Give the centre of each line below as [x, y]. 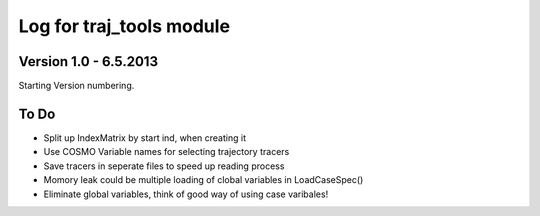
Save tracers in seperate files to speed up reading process [164, 166]
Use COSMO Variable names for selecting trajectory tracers [166, 152]
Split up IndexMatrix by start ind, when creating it [145, 137]
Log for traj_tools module [124, 26]
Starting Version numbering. [76, 86]
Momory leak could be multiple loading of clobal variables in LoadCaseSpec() [203, 180]
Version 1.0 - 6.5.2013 [88, 61]
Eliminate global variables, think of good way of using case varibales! [186, 194]
